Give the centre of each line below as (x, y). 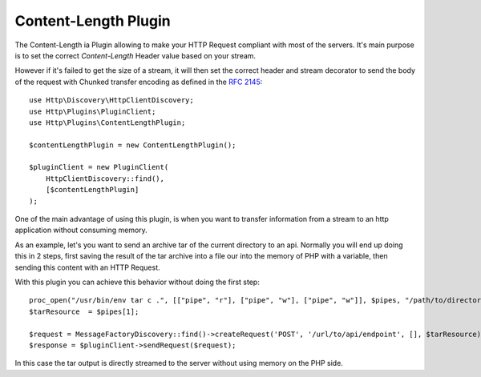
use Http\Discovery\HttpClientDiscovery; (111, 100)
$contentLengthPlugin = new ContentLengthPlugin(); (133, 145)
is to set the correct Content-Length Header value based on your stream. (135, 55)
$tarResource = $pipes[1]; (84, 311)
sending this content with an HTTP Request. (87, 267)
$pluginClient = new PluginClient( (99, 167)
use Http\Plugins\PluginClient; (93, 111)
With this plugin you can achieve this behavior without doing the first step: (137, 282)
